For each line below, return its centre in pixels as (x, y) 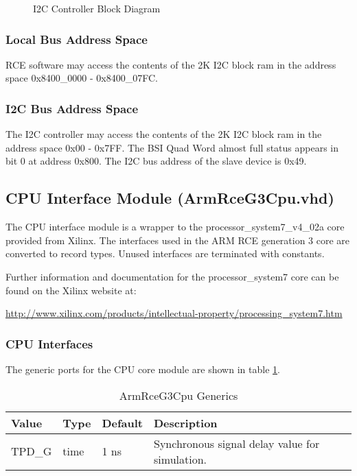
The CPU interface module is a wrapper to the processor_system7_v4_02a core (175, 227)
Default (122, 423)
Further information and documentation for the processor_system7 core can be (172, 276)
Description (186, 423)
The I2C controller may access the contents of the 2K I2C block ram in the (164, 134)
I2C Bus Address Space (72, 108)
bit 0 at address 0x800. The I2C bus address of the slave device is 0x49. (156, 161)
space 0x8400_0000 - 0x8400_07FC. (82, 78)
